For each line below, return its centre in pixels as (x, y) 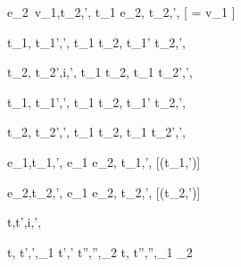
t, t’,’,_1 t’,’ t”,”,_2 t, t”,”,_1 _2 (100, 251)
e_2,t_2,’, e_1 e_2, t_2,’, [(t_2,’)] (104, 192)
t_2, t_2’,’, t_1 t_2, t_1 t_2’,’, (96, 132)
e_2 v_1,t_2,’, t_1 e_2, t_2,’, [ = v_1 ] (121, 12)
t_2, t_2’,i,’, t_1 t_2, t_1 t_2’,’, (100, 72)
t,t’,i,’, (25, 222)
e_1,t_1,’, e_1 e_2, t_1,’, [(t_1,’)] (104, 161)
